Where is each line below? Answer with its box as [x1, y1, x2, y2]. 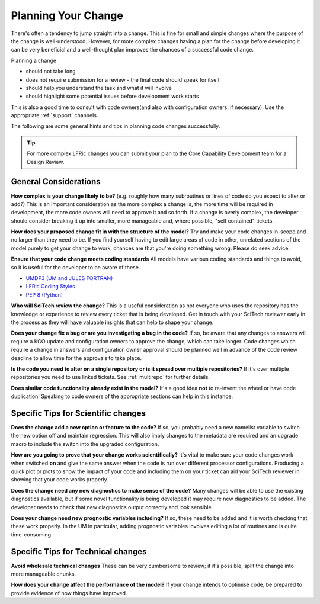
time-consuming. [11, 531, 53, 538]
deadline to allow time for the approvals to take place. [11, 354, 142, 361]
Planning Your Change [11, 9, 124, 22]
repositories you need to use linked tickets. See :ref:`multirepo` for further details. [11, 374, 210, 381]
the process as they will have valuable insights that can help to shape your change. [11, 319, 214, 326]
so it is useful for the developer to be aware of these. [11, 264, 140, 271]
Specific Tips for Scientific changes [11, 408, 146, 418]
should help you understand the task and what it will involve [25, 84, 172, 91]
